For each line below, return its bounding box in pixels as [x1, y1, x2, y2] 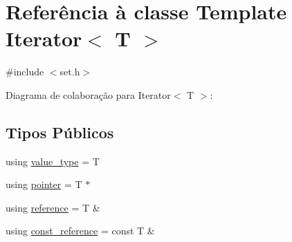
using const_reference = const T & [6, 223, 155, 238]
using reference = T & [6, 200, 100, 214]
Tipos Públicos [6, 121, 114, 142]
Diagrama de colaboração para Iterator [6, 87, 171, 102]
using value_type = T [6, 153, 100, 168]
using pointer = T [6, 177, 82, 192]
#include [6, 64, 44, 79]
